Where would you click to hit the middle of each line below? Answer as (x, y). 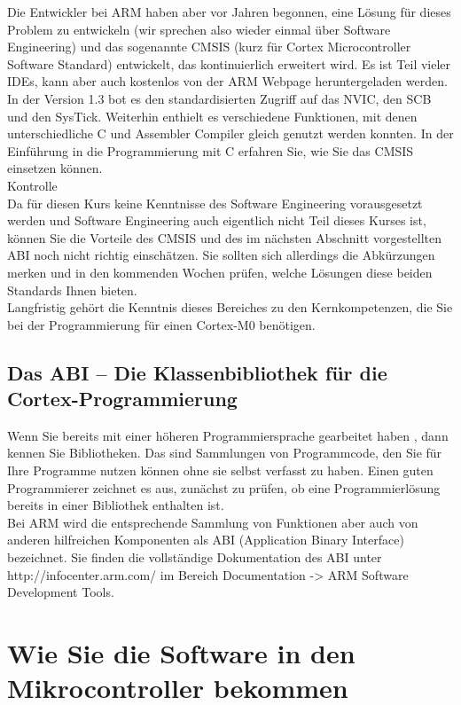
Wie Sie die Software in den (181, 653)
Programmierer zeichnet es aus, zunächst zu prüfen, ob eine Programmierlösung (224, 487)
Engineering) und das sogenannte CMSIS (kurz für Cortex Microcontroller (209, 47)
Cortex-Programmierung (122, 399)
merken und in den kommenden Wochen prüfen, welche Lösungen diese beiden (220, 272)
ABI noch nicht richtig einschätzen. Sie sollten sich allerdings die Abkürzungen (221, 255)
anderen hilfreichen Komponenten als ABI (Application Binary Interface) (206, 540)
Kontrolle (32, 185)
